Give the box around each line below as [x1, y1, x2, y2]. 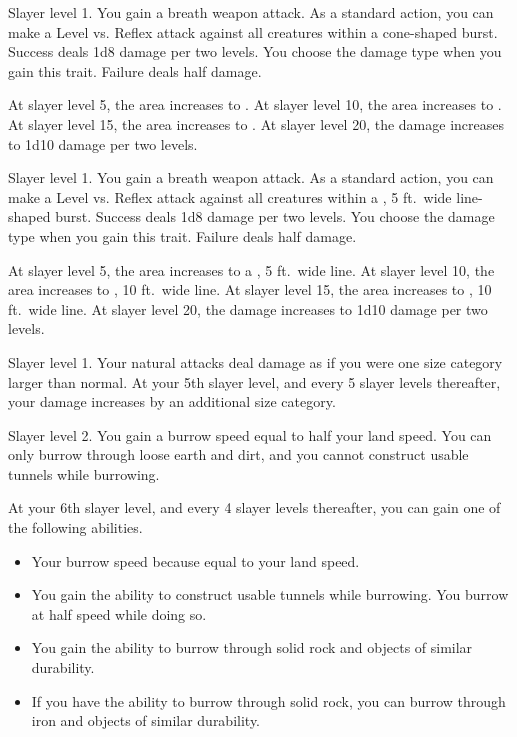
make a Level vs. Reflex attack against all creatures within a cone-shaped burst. [8, 21, 498, 42]
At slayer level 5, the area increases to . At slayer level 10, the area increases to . [8, 94, 502, 115]
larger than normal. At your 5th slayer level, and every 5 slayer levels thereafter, [8, 371, 501, 392]
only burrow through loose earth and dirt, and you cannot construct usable [8, 444, 469, 465]
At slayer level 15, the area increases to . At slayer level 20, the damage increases [8, 113, 504, 134]
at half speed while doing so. [31, 603, 207, 624]
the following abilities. [8, 517, 143, 538]
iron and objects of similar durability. [31, 710, 261, 731]
